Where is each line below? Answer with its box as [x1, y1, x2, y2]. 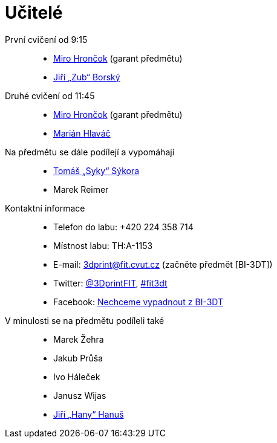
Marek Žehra [53, 334, 104, 344]
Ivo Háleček [53, 371, 100, 382]
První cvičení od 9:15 [5, 34, 88, 45]
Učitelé [5, 2, 63, 23]
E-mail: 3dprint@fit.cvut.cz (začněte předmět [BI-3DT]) [53, 259, 273, 270]
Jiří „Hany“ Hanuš [53, 409, 124, 419]
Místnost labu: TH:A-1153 [53, 240, 153, 251]
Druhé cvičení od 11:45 [5, 90, 95, 101]
